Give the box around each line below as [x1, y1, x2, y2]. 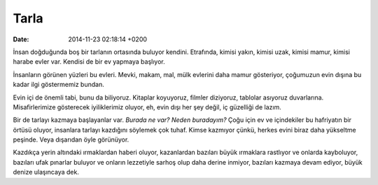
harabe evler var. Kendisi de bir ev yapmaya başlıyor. [13, 57, 165, 66]
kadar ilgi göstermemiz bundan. [13, 81, 104, 89]
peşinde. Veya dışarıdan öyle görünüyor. [13, 135, 129, 144]
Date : [13, 35, 29, 43]
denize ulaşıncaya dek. [13, 168, 80, 177]
